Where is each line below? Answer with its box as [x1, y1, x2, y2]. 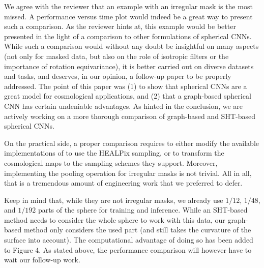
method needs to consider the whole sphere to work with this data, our [4, 214, 225, 225]
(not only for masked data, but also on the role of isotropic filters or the [4, 50, 229, 61]
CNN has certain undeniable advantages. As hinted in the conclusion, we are [4, 100, 243, 111]
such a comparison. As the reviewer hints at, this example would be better [4, 21, 236, 32]
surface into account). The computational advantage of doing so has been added [4, 234, 253, 245]
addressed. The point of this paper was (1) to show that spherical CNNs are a [4, 80, 247, 91]
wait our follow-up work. [4, 254, 80, 265]
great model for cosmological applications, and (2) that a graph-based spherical [4, 91, 251, 101]
